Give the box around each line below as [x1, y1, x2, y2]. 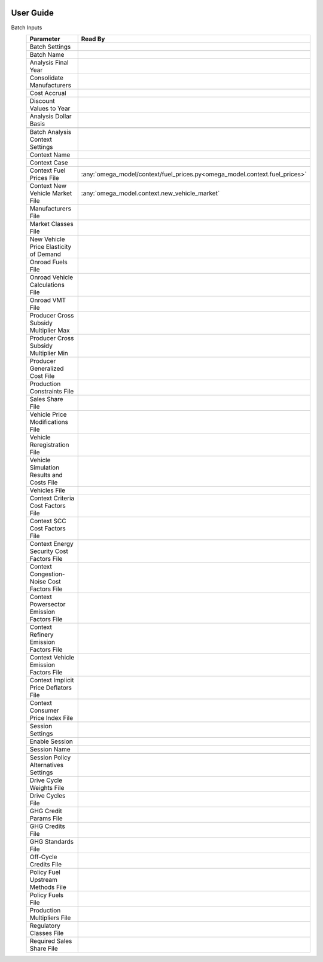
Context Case [29, 158, 68, 167]
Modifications [29, 417, 69, 426]
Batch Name [29, 50, 65, 59]
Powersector [29, 600, 66, 608]
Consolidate [29, 74, 64, 82]
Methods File [29, 882, 67, 891]
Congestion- [29, 570, 65, 578]
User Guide [11, 8, 54, 18]
